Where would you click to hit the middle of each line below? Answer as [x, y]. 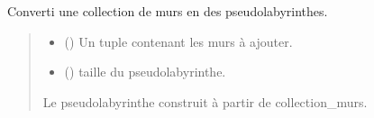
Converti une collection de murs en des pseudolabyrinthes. [168, 11]
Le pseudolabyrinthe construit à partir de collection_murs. [205, 101]
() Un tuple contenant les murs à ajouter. [178, 41]
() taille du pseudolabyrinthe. [145, 72]
